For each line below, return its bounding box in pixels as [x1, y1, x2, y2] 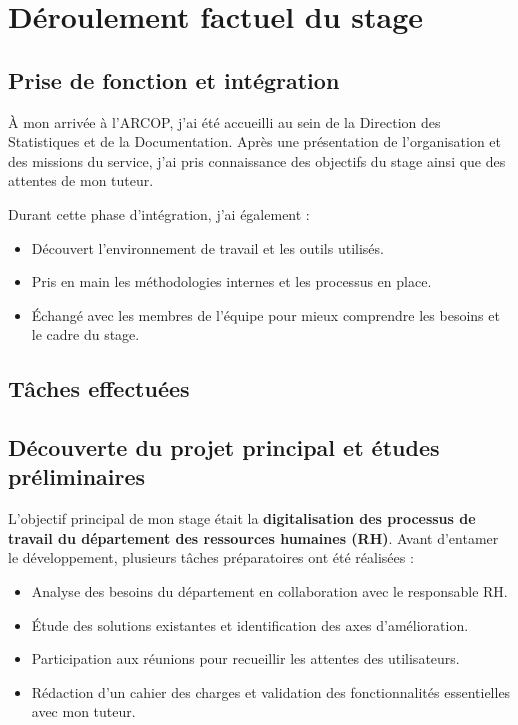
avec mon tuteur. [31, 701, 136, 722]
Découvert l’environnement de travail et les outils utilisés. [31, 237, 384, 258]
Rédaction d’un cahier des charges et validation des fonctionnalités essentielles [31, 681, 511, 702]
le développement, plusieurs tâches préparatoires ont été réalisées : [8, 547, 414, 568]
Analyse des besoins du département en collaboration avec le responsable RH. [31, 581, 508, 602]
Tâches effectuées [8, 373, 190, 404]
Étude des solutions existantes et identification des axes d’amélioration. [31, 614, 469, 635]
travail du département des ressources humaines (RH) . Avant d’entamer [8, 527, 499, 548]
